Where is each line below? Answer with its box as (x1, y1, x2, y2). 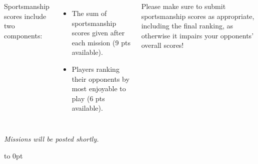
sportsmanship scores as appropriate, (141, 10, 254, 21)
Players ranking (71, 63, 119, 74)
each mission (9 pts (71, 37, 130, 47)
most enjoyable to (71, 83, 126, 94)
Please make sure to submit (141, 1, 226, 11)
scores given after (71, 27, 125, 38)
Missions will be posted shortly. (4, 133, 99, 144)
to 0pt (4, 150, 23, 161)
